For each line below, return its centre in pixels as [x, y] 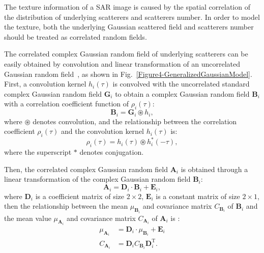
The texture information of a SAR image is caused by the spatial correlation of [127, 7]
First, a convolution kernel [45, 84]
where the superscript [38, 152]
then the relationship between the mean [66, 206]
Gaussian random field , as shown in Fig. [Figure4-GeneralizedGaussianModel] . [128, 74]
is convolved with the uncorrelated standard [181, 84]
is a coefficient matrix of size [80, 196]
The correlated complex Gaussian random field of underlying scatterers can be [126, 54]
